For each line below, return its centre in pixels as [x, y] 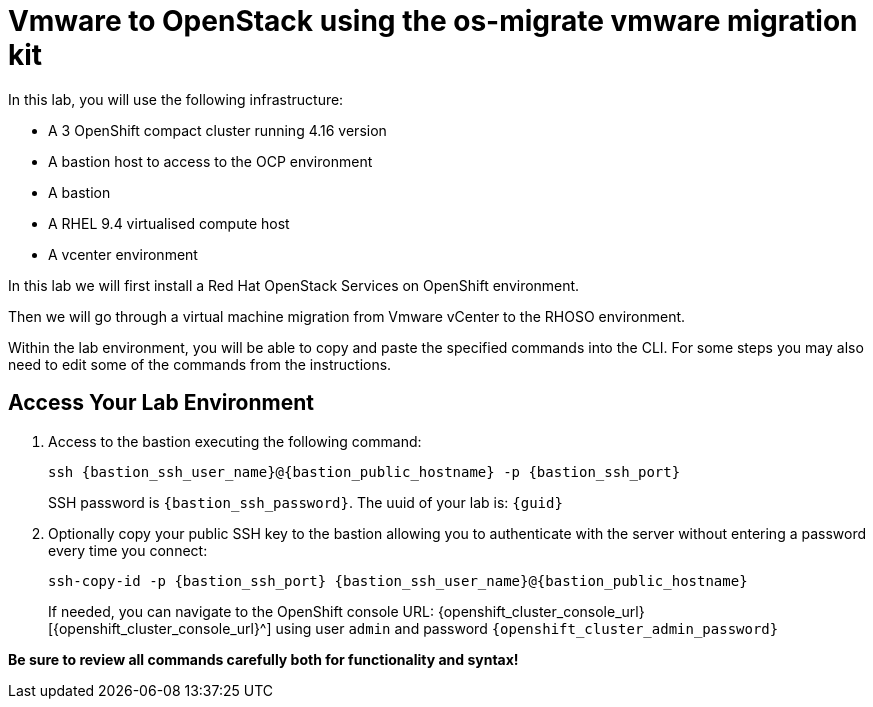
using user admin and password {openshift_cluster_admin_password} [527, 628]
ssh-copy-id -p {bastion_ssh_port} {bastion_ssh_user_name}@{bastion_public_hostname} [398, 580]
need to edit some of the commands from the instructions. [200, 364]
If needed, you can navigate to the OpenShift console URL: [241, 611]
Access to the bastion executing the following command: [235, 441]
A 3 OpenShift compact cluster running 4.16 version [217, 130]
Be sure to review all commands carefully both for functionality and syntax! [263, 659]
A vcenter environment [123, 254]
